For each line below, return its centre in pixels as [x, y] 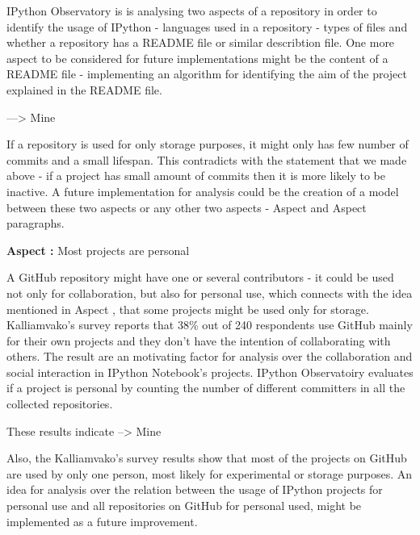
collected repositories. [60, 404]
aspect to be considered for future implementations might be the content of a [197, 58]
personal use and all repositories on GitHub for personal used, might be [184, 506]
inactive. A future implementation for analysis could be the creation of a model [203, 191]
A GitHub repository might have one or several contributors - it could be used [200, 277]
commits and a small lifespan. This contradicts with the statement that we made [207, 159]
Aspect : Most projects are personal [98, 250]
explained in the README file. [84, 89]
